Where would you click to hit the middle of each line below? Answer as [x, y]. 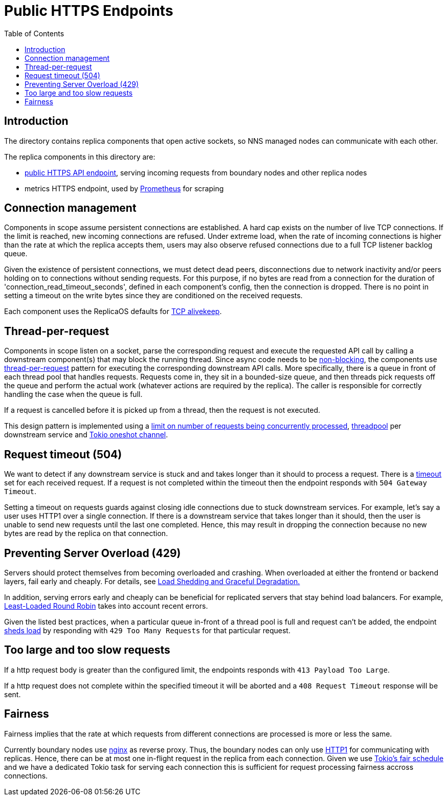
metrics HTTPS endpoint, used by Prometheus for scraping [124, 188]
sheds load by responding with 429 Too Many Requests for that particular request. [147, 630]
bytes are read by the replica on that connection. [86, 534]
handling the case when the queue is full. [73, 394]
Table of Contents [34, 33]
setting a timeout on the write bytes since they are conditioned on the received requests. [153, 296]
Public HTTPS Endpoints [89, 11]
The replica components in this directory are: [80, 157]
